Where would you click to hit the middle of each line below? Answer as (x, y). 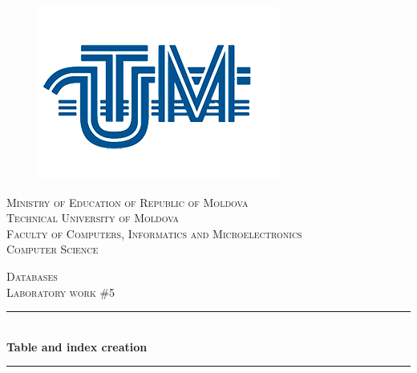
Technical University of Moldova (93, 218)
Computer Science (53, 249)
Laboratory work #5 (61, 292)
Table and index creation (77, 346)
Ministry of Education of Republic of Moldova (128, 202)
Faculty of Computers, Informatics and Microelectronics (154, 233)
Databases (32, 276)
